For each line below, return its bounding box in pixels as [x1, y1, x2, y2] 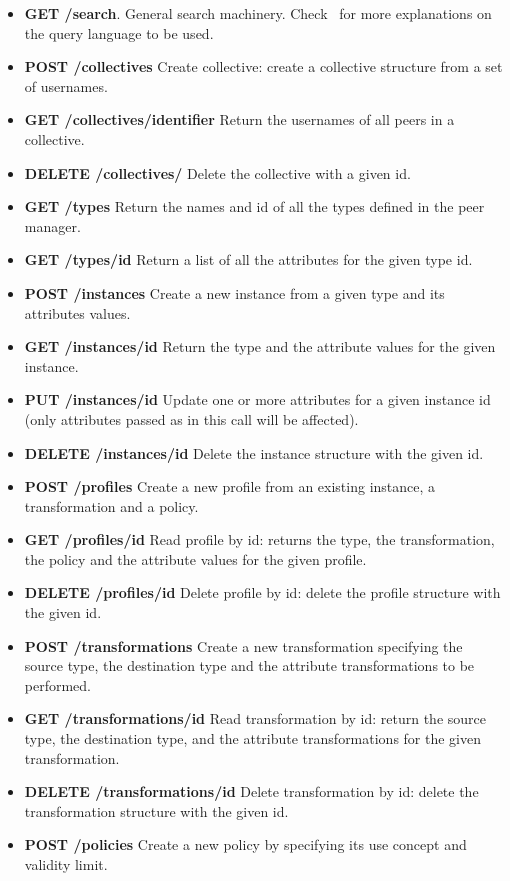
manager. [24, 215, 81, 236]
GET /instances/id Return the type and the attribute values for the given [24, 336, 496, 357]
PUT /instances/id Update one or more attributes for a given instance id [24, 389, 491, 410]
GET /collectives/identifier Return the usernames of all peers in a [24, 109, 455, 130]
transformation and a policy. [24, 495, 199, 516]
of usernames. [24, 75, 108, 96]
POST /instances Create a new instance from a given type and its [24, 282, 445, 303]
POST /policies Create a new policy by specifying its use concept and [24, 834, 467, 855]
